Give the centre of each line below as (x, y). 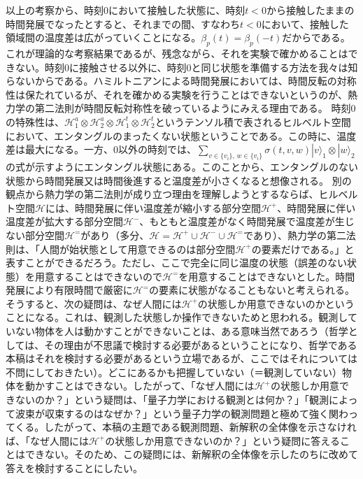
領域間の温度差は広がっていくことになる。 (104, 37)
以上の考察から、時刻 (55, 10)
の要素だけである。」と (303, 249)
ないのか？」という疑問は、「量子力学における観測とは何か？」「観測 (172, 400)
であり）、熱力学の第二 (295, 235)
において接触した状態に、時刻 (177, 10)
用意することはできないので (98, 276)
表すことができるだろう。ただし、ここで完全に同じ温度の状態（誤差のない (177, 263)
